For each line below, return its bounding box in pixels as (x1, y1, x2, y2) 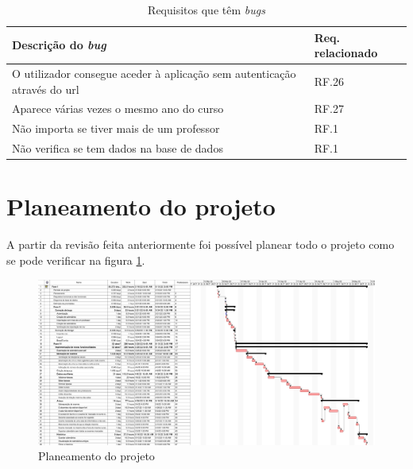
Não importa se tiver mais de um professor (12, 120, 220, 137)
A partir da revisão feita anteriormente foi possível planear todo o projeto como (6, 236, 395, 253)
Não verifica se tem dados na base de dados (12, 140, 223, 157)
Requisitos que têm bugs (148, 2, 265, 17)
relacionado (314, 45, 378, 61)
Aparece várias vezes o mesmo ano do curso (12, 100, 224, 117)
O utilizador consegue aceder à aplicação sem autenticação (12, 65, 296, 82)
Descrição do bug (12, 37, 106, 53)
